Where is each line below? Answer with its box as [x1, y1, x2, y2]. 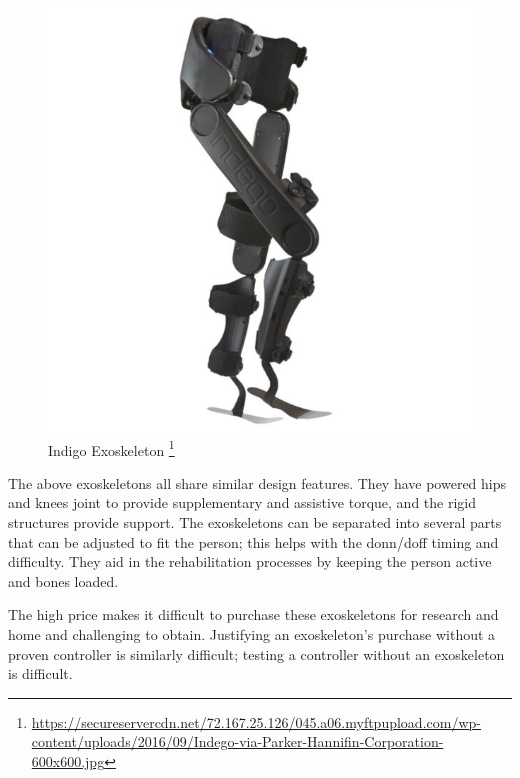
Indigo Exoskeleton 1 [48, 436, 175, 460]
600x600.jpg [31, 750, 105, 771]
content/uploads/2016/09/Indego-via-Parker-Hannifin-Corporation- [31, 731, 444, 752]
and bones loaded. [8, 570, 119, 591]
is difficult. [8, 663, 73, 684]
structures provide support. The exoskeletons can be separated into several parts [8, 512, 502, 533]
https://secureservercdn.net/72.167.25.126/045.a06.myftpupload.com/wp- [31, 711, 481, 732]
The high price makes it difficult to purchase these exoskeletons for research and [8, 604, 499, 625]
